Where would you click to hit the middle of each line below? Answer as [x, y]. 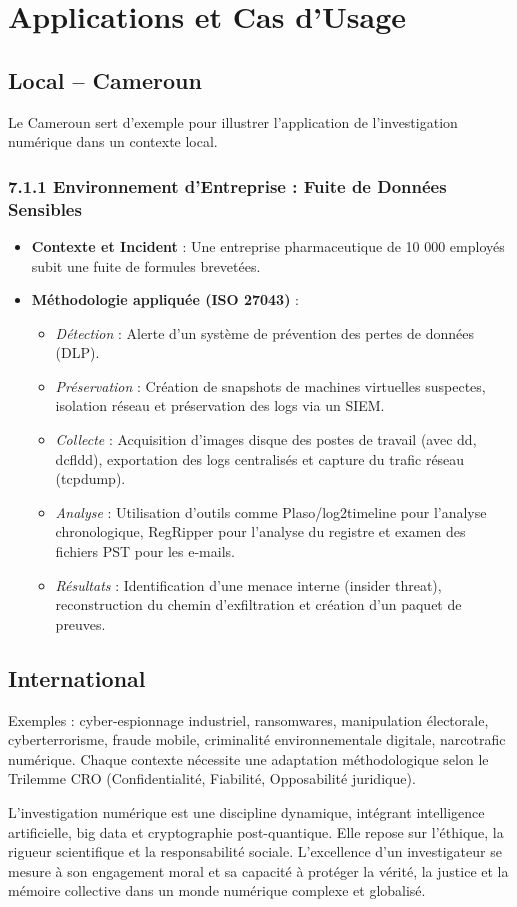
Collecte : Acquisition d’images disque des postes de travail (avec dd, [266, 439]
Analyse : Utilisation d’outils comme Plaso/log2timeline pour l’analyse [271, 511]
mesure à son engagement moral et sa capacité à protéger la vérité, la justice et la [258, 870]
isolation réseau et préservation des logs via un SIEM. [220, 405]
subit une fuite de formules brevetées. [146, 265]
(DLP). [77, 352]
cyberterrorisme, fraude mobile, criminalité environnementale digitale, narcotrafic [257, 739]
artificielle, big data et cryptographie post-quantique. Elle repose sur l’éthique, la [256, 831]
